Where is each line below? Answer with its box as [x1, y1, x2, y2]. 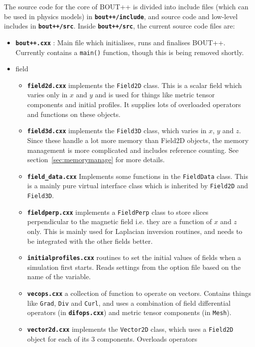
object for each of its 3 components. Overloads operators [27, 333, 198, 344]
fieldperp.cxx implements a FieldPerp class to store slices [27, 206, 208, 217]
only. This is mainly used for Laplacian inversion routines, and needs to [27, 226, 243, 236]
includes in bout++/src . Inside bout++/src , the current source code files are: [4, 21, 235, 31]
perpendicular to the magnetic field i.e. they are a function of [27, 216, 212, 227]
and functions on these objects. [27, 109, 121, 119]
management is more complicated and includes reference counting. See [27, 145, 239, 155]
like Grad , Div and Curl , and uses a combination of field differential [27, 297, 231, 308]
